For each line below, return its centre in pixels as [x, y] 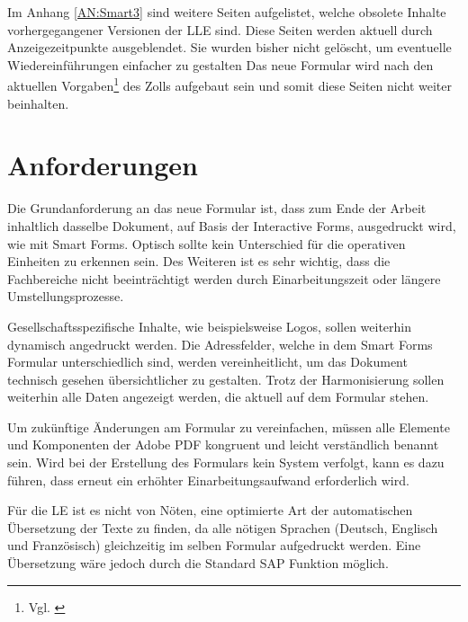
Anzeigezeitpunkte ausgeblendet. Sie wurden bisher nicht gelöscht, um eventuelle [229, 47]
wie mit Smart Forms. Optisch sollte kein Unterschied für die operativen [207, 243]
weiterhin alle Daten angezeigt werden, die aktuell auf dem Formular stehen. [218, 397]
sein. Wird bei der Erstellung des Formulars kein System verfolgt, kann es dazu [226, 462]
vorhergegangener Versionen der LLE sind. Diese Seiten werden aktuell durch [220, 29]
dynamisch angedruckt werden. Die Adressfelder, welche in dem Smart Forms [220, 344]
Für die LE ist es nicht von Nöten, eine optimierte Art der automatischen [210, 510]
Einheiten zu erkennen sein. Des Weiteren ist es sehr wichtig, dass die [199, 261]
